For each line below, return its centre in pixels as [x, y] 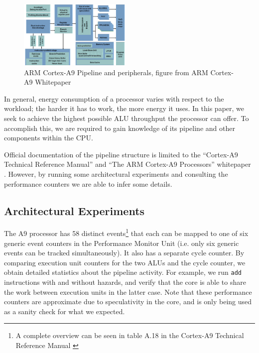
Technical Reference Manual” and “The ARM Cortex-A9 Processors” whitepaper [128, 164]
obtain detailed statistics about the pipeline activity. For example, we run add [123, 272]
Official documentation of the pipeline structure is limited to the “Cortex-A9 [121, 154]
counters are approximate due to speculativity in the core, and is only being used [128, 301]
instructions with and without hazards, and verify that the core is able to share [125, 282]
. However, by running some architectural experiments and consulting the [116, 174]
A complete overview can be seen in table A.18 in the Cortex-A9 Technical [130, 335]
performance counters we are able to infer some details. [88, 183]
